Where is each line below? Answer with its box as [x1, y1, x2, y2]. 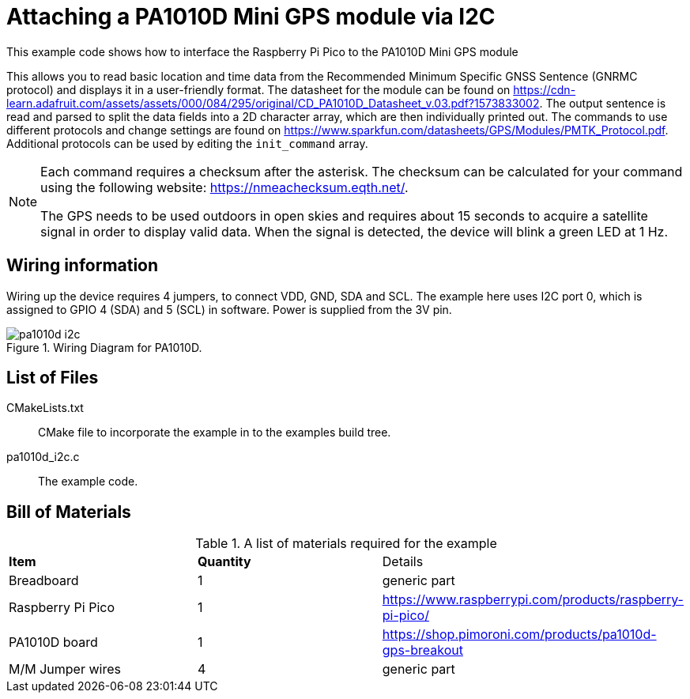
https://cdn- [513, 82, 576, 96]
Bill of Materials [6, 501, 131, 522]
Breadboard [9, 572, 79, 589]
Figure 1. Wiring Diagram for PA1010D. [6, 340, 202, 354]
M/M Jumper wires [9, 661, 121, 678]
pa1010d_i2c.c [6, 450, 80, 464]
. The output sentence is [539, 96, 666, 110]
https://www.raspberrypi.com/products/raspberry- [382, 591, 684, 608]
